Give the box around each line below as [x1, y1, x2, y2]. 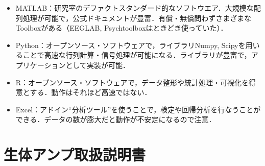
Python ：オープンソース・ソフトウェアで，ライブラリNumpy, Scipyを [15, 39, 246, 50]
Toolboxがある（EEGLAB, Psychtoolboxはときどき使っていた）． [15, 22, 228, 33]
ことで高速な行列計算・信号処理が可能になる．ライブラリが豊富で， [22, 50, 251, 60]
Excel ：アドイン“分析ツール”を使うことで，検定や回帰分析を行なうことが [15, 104, 261, 114]
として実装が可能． [65, 59, 130, 70]
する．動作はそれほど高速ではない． [30, 87, 152, 98]
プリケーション [15, 59, 66, 70]
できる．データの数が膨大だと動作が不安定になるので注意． [15, 114, 216, 125]
